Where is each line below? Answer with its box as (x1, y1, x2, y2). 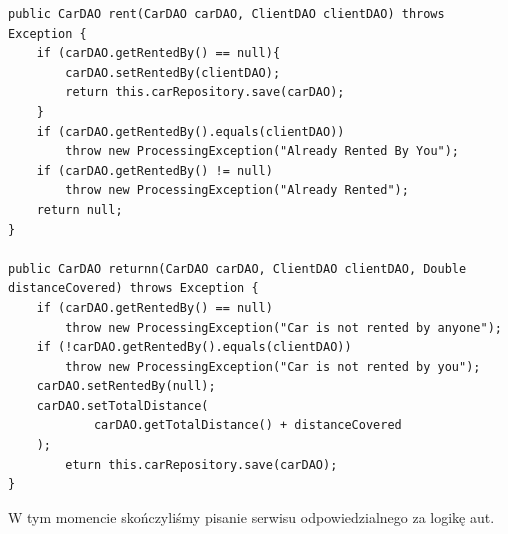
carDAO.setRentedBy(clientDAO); (65, 65, 281, 80)
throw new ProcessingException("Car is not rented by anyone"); (65, 320, 502, 335)
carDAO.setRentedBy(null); (36, 379, 216, 394)
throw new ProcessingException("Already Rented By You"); (65, 144, 460, 159)
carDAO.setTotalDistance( (36, 398, 209, 413)
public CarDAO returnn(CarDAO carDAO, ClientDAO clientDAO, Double (8, 261, 467, 276)
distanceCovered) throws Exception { (8, 281, 259, 296)
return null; (36, 202, 123, 217)
